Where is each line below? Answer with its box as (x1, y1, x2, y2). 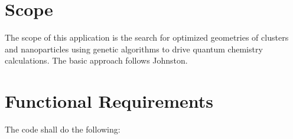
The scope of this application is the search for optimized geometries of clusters (5, 31, 289, 44)
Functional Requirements (5, 89, 213, 113)
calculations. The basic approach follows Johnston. (5, 54, 188, 67)
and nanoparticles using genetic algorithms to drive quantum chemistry (5, 42, 263, 55)
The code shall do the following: (5, 123, 121, 135)
